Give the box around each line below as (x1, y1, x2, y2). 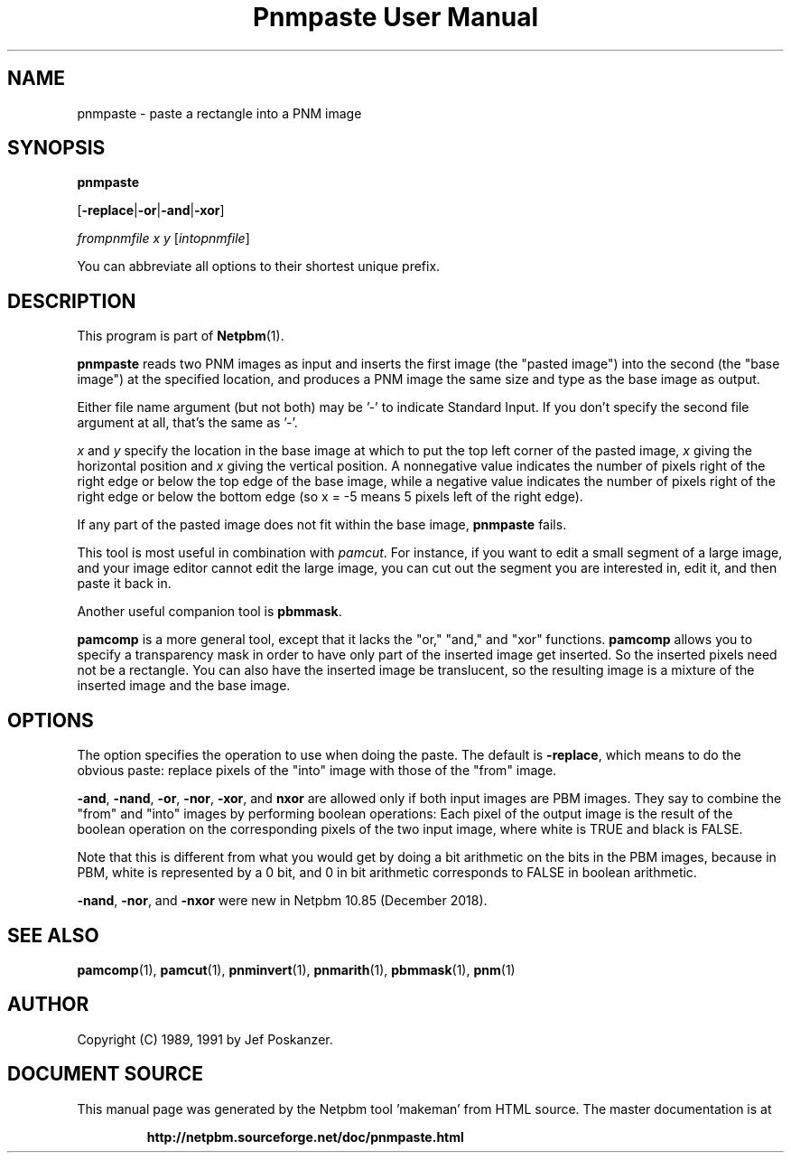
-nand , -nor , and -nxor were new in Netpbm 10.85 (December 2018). (77, 893, 488, 909)
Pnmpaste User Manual (252, 2, 539, 33)
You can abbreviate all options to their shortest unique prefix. (77, 258, 441, 275)
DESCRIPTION (7, 289, 136, 313)
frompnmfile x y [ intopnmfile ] (77, 230, 250, 247)
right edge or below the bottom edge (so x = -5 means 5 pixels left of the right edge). (77, 489, 583, 505)
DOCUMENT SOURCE (7, 1062, 203, 1086)
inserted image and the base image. (77, 678, 291, 694)
